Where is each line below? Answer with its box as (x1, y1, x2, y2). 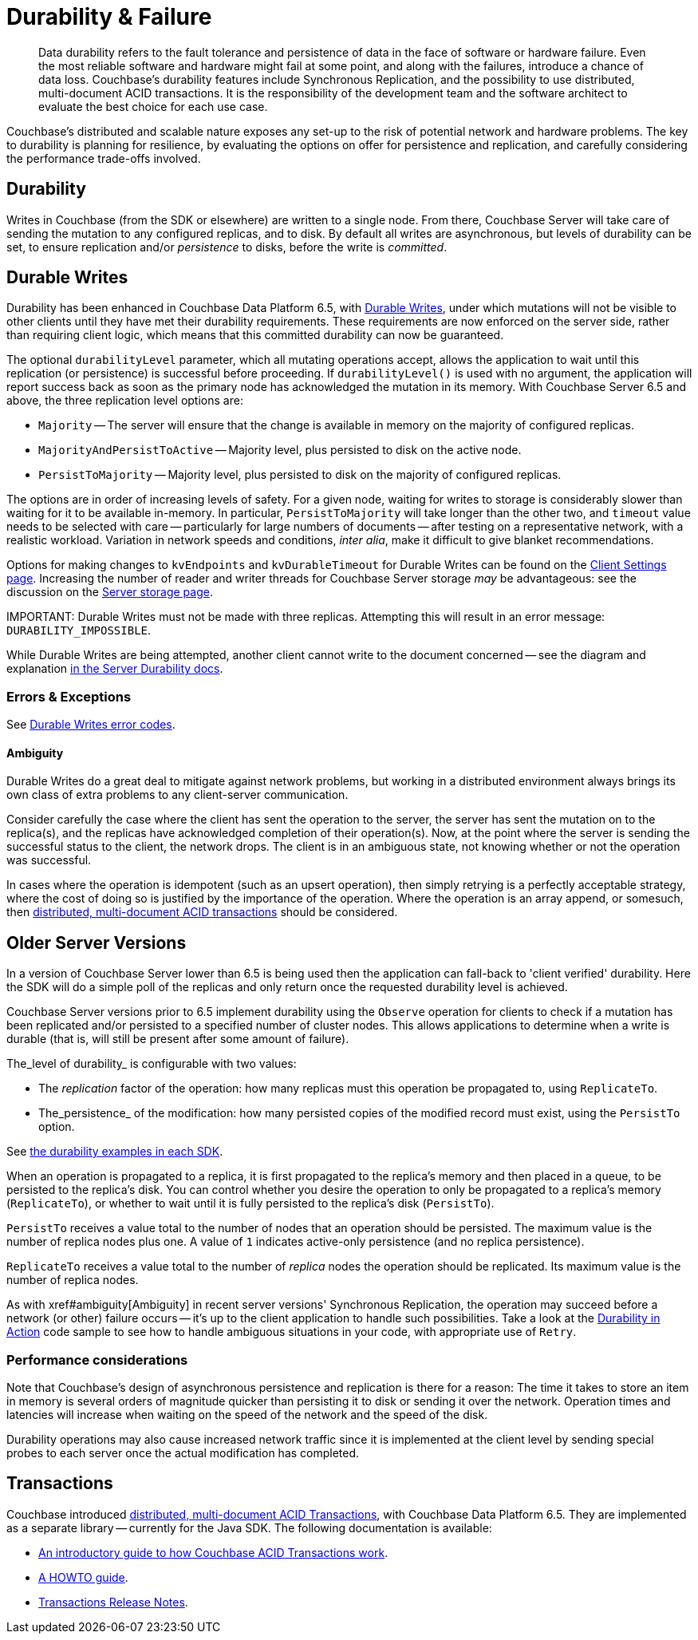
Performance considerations (6, 1351, 188, 1368)
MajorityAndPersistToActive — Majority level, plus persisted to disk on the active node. (38, 443, 522, 457)
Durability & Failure (6, 3, 212, 30)
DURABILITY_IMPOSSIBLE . (6, 623, 152, 638)
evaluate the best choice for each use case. (38, 99, 268, 113)
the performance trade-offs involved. (6, 151, 201, 165)
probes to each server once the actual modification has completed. (6, 1446, 360, 1460)
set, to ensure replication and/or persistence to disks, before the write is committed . (6, 239, 448, 254)
